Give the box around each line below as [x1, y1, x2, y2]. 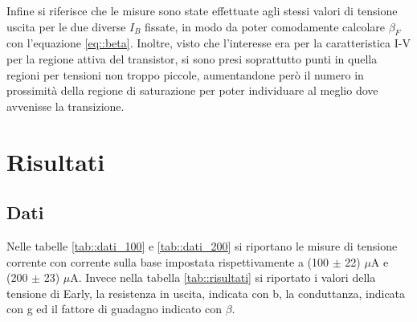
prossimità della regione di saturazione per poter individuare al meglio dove [6, 82, 378, 99]
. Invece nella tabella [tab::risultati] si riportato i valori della [78, 269, 376, 286]
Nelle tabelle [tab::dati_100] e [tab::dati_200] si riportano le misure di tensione [6, 237, 398, 254]
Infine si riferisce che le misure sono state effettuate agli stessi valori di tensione [6, 2, 398, 18]
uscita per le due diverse [6, 18, 126, 35]
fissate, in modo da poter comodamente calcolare [145, 18, 385, 35]
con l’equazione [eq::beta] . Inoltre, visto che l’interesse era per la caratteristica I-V [6, 35, 411, 51]
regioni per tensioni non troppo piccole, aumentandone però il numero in [6, 66, 364, 83]
